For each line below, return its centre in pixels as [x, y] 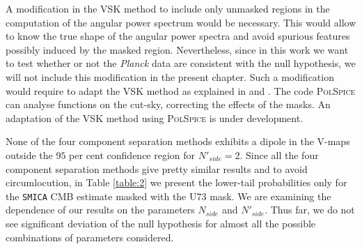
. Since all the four [279, 154]
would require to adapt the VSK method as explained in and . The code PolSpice [181, 90]
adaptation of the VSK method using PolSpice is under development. [155, 118]
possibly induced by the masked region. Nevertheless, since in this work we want [177, 49]
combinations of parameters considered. [90, 237]
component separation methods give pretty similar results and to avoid [157, 168]
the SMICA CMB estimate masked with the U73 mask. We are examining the [168, 196]
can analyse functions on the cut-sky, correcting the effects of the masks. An [168, 104]
